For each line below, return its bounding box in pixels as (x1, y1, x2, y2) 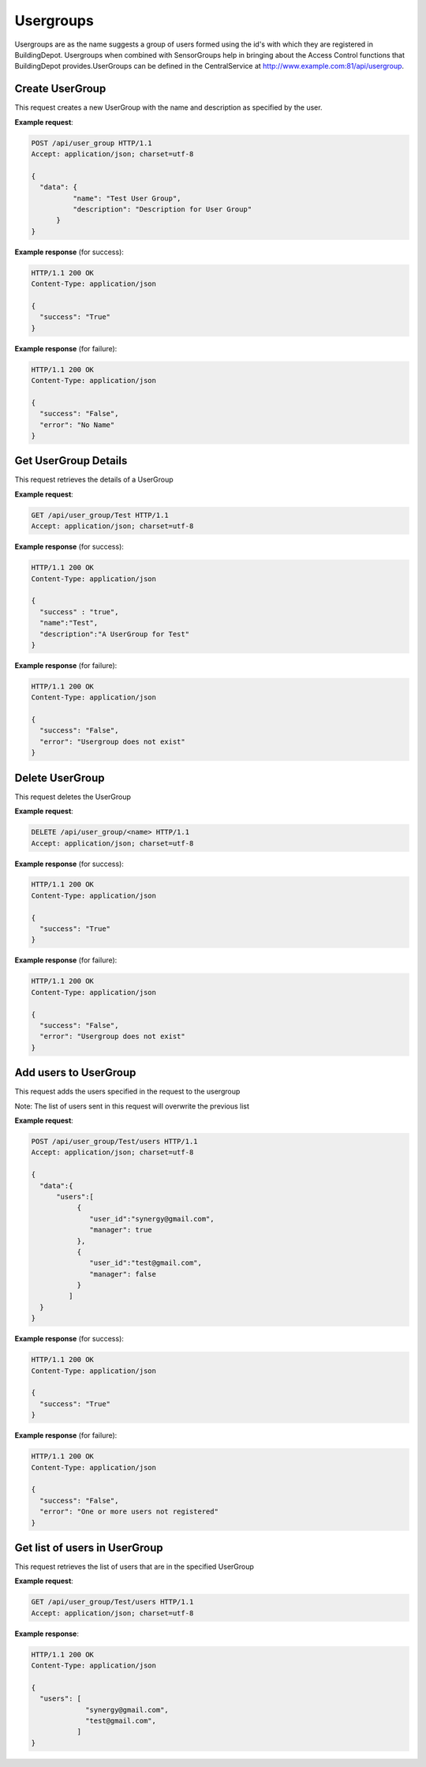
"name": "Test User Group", (72, 193, 181, 203)
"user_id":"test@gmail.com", (89, 1259, 203, 1267)
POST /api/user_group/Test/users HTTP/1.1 (31, 1137, 198, 1146)
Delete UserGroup (14, 771, 106, 785)
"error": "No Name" (39, 420, 115, 430)
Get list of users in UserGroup (14, 1540, 163, 1555)
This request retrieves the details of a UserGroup (14, 475, 174, 485)
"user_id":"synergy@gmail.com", (89, 1214, 215, 1223)
